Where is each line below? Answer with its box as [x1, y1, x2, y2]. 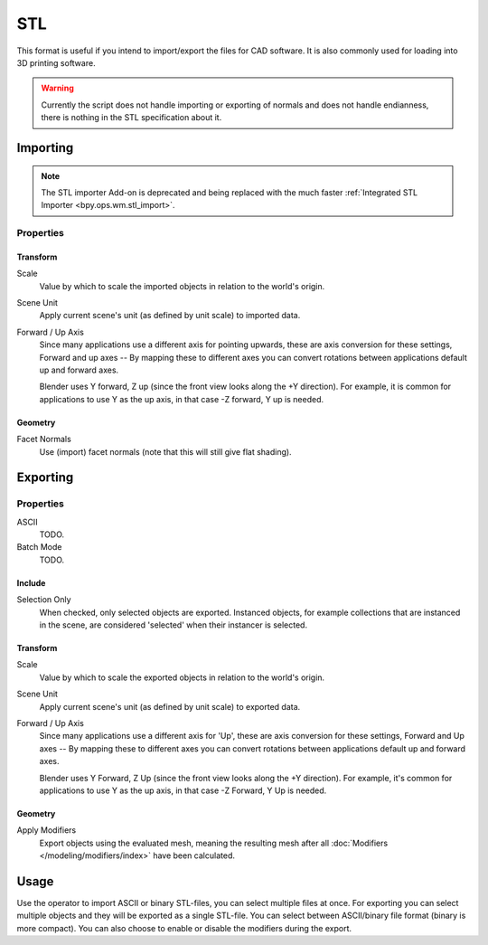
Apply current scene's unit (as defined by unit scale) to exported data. [39, 701, 301, 712]
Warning [41, 82, 74, 94]
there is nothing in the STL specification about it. [41, 112, 222, 123]
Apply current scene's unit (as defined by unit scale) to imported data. [39, 310, 301, 321]
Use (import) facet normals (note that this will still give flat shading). [39, 446, 293, 457]
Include [16, 577, 46, 588]
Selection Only [16, 594, 71, 605]
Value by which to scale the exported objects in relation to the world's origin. [39, 672, 325, 683]
